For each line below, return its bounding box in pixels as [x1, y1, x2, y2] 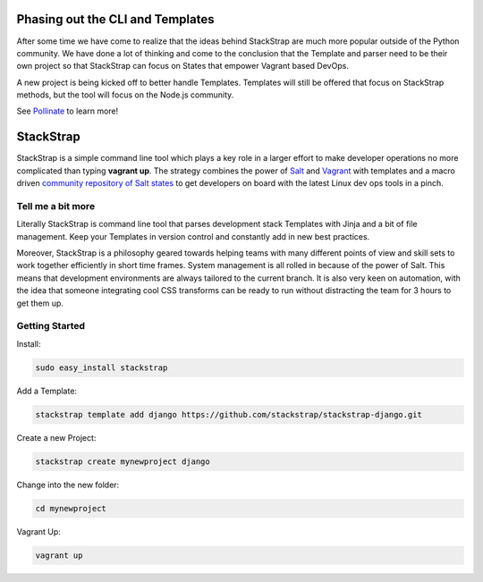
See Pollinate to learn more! [16, 105, 119, 116]
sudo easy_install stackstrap [35, 362, 168, 373]
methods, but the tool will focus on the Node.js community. [16, 89, 234, 100]
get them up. [16, 298, 64, 308]
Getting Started [16, 320, 85, 333]
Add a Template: [16, 385, 78, 396]
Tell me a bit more [16, 199, 96, 212]
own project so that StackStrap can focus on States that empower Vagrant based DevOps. [16, 61, 349, 72]
